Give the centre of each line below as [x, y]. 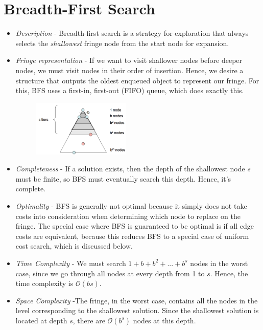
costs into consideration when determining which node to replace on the [128, 216]
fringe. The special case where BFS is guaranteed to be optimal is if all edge [135, 226]
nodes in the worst [219, 263]
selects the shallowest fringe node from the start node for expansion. [122, 43]
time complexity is [44, 283]
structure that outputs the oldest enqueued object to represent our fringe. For [137, 80]
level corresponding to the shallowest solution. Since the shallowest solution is [137, 310]
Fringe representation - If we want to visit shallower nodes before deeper [129, 60]
